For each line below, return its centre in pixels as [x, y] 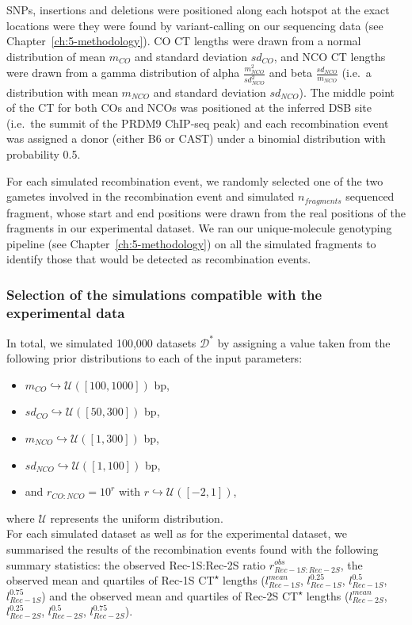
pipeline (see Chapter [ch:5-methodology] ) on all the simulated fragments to [191, 243]
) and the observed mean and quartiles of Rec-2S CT [170, 595]
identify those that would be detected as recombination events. [159, 259]
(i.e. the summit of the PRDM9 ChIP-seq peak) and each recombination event [198, 123]
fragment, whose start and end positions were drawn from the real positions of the [206, 212]
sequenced [370, 196]
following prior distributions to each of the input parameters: [154, 358]
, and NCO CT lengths [330, 56]
